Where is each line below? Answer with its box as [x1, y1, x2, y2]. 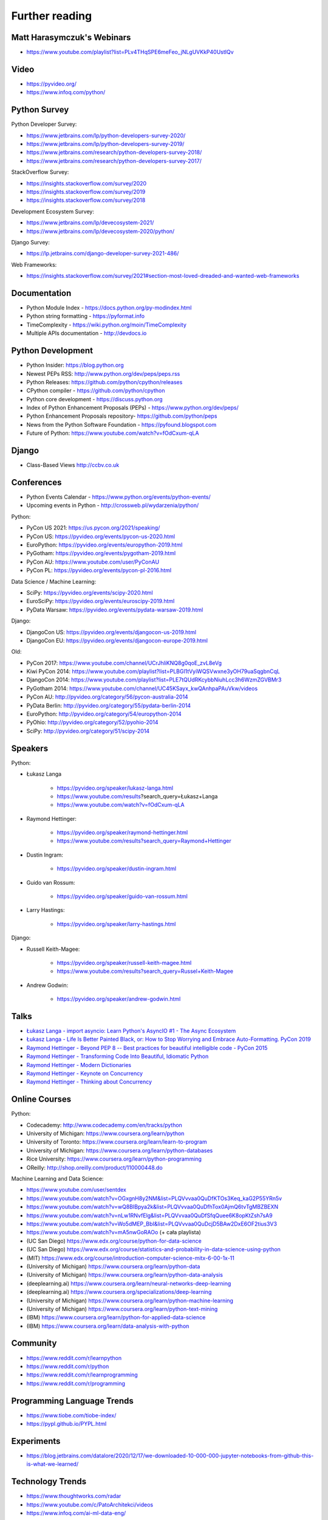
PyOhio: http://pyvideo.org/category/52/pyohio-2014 [26, 719, 159, 726]
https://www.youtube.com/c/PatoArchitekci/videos [26, 1501, 154, 1508]
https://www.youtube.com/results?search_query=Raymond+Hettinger [56, 837, 231, 845]
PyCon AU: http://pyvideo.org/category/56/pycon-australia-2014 [26, 693, 188, 700]
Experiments [11, 1435, 61, 1446]
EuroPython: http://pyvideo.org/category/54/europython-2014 [26, 710, 182, 717]
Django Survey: [11, 238, 50, 246]
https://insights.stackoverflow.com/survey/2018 [26, 196, 146, 204]
